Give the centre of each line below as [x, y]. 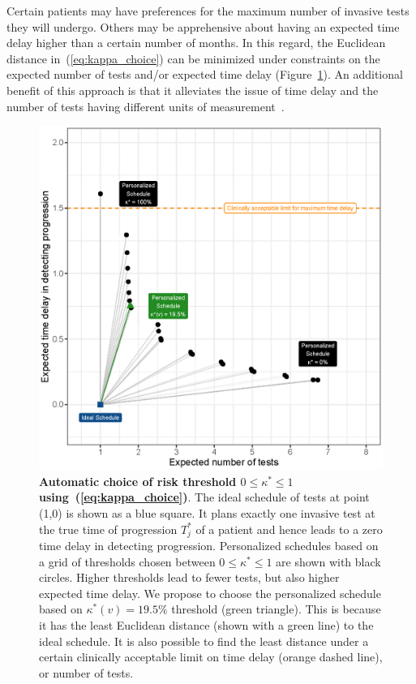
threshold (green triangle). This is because [276, 609]
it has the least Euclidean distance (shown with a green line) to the [206, 624]
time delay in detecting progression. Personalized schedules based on [209, 545]
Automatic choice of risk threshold [138, 481]
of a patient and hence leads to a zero [289, 529]
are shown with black [328, 561]
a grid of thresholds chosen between [127, 561]
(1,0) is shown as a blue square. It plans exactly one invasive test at [207, 512]
